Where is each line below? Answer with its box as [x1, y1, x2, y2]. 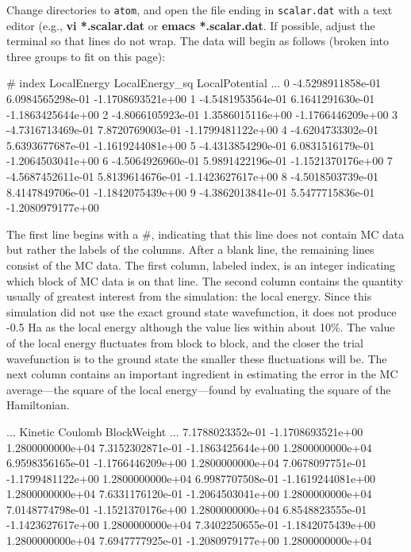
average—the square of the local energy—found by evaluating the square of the [6, 381, 391, 397]
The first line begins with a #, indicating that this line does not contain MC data [6, 225, 405, 242]
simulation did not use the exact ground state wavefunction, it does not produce [6, 303, 397, 320]
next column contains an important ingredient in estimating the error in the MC [6, 366, 398, 382]
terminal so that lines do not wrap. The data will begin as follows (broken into [6, 33, 389, 49]
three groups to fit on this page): [6, 48, 166, 64]
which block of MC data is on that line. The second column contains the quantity [6, 272, 403, 289]
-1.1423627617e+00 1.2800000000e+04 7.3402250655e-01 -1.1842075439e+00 [6, 516, 376, 533]
